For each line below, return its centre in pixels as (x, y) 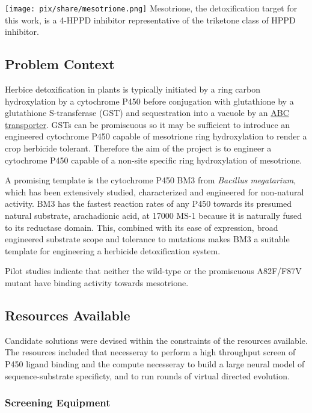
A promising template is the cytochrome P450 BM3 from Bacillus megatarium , (151, 180)
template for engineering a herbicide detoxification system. (113, 250)
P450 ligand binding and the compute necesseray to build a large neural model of (155, 363)
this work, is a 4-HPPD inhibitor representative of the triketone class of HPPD (150, 20)
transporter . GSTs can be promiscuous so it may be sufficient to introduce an (148, 124)
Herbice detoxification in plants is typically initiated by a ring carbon (133, 89)
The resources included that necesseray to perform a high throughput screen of (150, 352)
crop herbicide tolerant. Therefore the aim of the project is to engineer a (138, 148)
